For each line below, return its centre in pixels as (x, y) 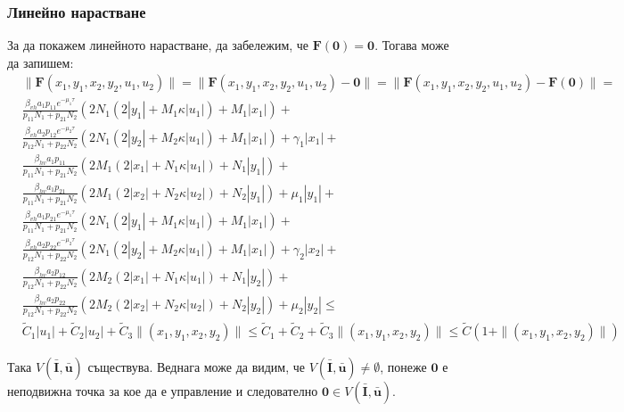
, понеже (403, 367)
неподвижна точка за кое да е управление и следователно (163, 391)
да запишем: (41, 62)
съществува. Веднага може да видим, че (197, 367)
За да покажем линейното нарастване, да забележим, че (158, 45)
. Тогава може (412, 45)
